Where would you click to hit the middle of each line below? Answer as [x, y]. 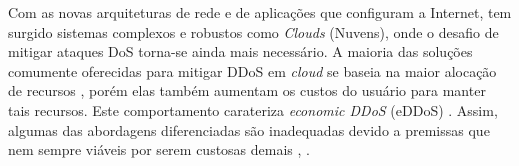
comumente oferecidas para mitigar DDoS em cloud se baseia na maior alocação [252, 70]
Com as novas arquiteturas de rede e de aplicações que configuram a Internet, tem [260, 12]
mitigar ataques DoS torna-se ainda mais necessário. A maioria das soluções [240, 51]
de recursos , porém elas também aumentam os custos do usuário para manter [247, 90]
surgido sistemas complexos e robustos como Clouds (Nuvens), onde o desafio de [253, 31]
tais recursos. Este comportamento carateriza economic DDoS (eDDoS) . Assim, [253, 109]
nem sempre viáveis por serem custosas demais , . [159, 149]
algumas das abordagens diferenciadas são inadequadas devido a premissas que [249, 129]
